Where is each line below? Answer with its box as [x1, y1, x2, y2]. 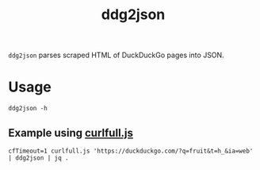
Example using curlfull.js [8, 126, 133, 140]
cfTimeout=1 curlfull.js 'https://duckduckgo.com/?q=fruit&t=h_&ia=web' [8, 147, 254, 155]
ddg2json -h [8, 105, 48, 113]
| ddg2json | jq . [8, 153, 69, 162]
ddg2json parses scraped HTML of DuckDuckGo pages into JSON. [8, 50, 224, 60]
